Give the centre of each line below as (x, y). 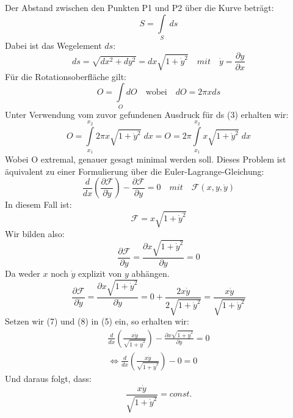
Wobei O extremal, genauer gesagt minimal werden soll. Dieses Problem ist (146, 159)
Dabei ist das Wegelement (53, 45)
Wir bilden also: (35, 233)
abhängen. (150, 273)
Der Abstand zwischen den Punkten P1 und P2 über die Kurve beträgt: (139, 7)
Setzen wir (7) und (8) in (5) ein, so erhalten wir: (97, 321)
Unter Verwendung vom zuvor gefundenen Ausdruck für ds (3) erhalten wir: (147, 114)
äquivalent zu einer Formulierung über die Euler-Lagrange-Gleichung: (135, 171)
